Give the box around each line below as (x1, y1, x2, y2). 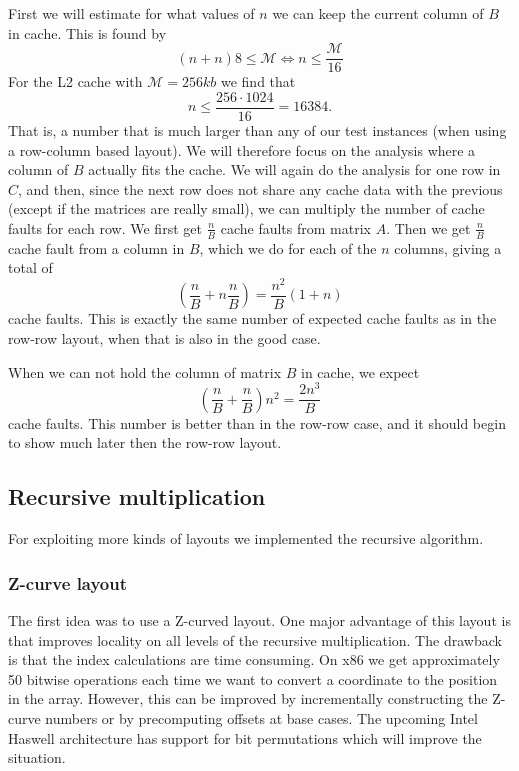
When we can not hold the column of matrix (8, 361, 282, 382)
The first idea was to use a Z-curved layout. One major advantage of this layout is (8, 609, 511, 630)
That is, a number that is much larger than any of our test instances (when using (8, 119, 507, 140)
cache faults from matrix (220, 217, 371, 238)
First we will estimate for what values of (8, 3, 255, 23)
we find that (220, 71, 296, 92)
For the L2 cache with (8, 71, 143, 92)
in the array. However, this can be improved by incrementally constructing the (8, 688, 488, 709)
